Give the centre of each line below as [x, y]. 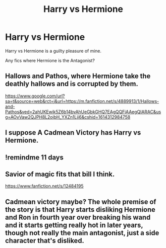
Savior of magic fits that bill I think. [60, 174]
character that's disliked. [45, 240]
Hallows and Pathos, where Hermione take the [78, 76]
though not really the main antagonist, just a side [82, 233]
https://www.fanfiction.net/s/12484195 [44, 186]
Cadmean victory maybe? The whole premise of [81, 202]
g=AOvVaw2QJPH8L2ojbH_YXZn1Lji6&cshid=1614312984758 [68, 117]
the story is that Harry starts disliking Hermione [80, 209]
